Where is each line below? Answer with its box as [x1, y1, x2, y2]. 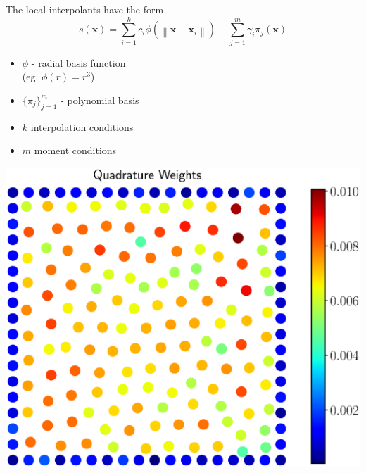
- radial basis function [31, 55, 126, 70]
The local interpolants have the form [6, 2, 164, 16]
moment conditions [34, 143, 117, 158]
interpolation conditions [30, 119, 134, 134]
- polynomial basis [61, 92, 139, 107]
